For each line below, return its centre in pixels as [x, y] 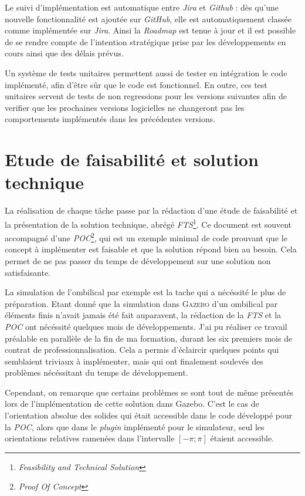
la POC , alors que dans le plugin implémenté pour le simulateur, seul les [135, 426]
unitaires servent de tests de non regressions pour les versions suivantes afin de [146, 96]
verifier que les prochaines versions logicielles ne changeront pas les [125, 107]
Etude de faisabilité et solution [132, 159]
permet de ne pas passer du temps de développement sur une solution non [138, 260]
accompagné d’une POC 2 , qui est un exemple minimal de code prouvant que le [146, 237]
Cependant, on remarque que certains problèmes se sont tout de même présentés [149, 392]
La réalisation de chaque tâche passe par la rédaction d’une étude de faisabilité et [151, 210]
